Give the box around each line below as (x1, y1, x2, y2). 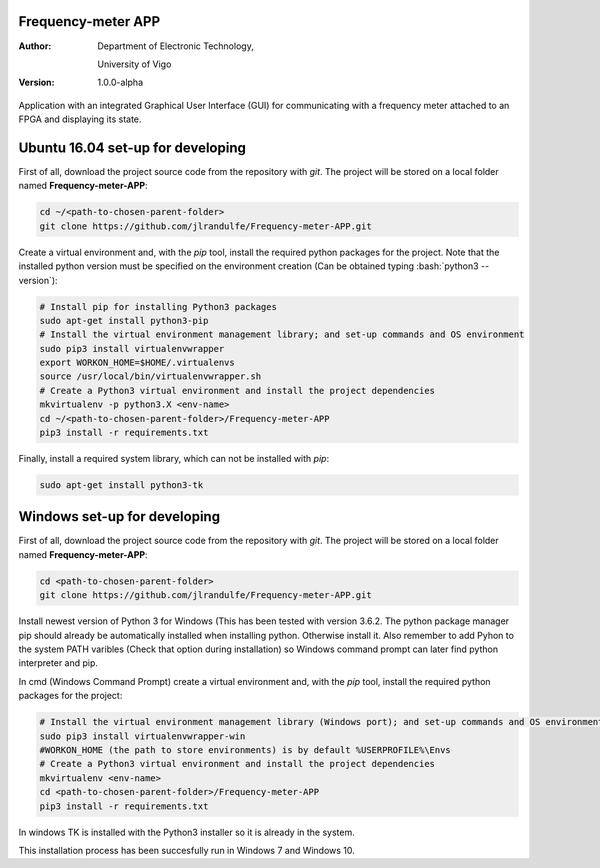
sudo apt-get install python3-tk (39, 479, 204, 490)
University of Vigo (97, 58, 172, 70)
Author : (18, 40, 52, 52)
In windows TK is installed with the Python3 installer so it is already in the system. (18, 826, 355, 838)
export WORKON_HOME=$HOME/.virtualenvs (39, 357, 235, 369)
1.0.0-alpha (97, 76, 144, 89)
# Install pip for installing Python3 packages (39, 301, 277, 312)
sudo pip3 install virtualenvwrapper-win (39, 730, 246, 742)
